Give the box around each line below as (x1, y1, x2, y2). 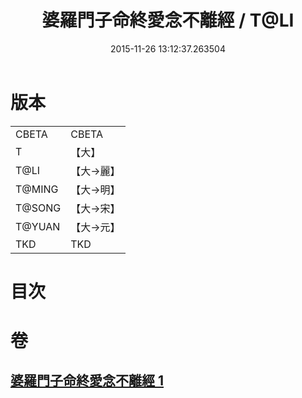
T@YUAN (15, 219, 61, 233)
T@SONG (15, 201, 62, 215)
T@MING (15, 182, 59, 196)
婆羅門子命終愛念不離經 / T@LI (41, 9, 295, 32)
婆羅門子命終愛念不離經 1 (10, 372, 165, 390)
